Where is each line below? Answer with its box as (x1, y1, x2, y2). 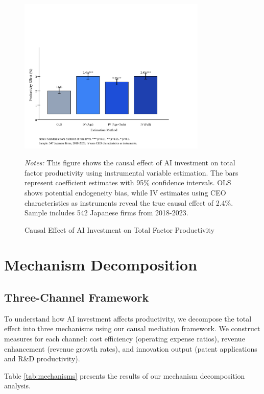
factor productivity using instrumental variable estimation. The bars (25, 167, 238, 178)
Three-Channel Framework (4, 289, 149, 305)
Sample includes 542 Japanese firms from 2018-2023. (25, 207, 188, 218)
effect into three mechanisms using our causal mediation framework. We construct (4, 323, 260, 334)
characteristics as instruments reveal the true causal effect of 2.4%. (25, 197, 233, 208)
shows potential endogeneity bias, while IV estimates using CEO (25, 187, 226, 198)
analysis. (4, 380, 31, 391)
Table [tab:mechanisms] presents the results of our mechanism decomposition (4, 370, 245, 381)
